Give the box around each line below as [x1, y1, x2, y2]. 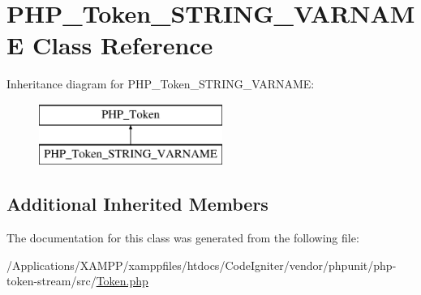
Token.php [96, 272, 148, 289]
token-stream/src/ [6, 272, 97, 289]
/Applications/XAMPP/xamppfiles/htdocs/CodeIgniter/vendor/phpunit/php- [6, 256, 397, 273]
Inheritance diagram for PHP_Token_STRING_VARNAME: [6, 75, 315, 92]
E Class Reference [6, 28, 213, 62]
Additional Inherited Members [6, 191, 268, 216]
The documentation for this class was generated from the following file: [6, 229, 359, 246]
